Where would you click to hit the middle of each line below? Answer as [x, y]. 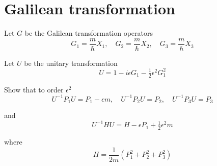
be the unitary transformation [71, 63]
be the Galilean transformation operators [89, 33]
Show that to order [34, 89]
